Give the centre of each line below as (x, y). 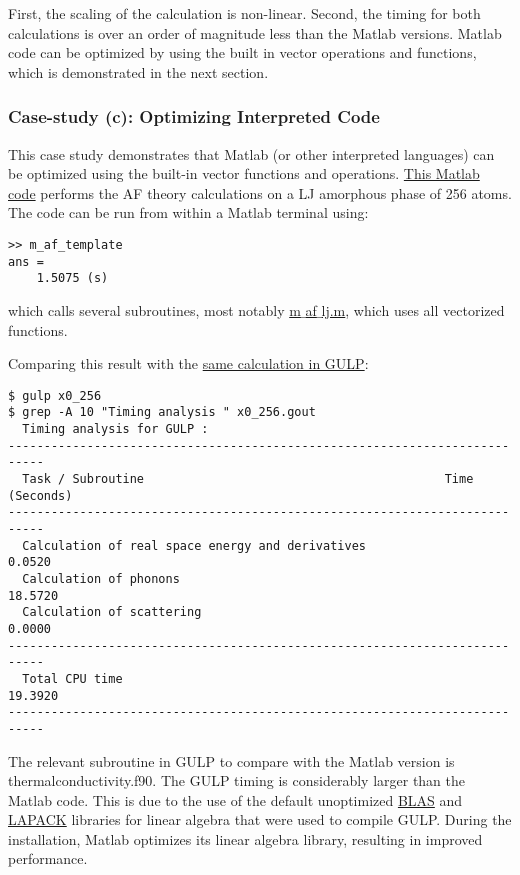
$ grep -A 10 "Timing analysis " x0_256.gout (162, 412)
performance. (48, 858)
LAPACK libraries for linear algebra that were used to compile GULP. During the (260, 819)
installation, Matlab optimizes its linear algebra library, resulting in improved (245, 838)
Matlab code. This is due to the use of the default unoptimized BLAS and (235, 799)
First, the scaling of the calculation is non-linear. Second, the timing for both (244, 13)
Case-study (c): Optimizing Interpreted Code (194, 116)
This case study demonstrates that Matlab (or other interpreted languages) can (251, 153)
